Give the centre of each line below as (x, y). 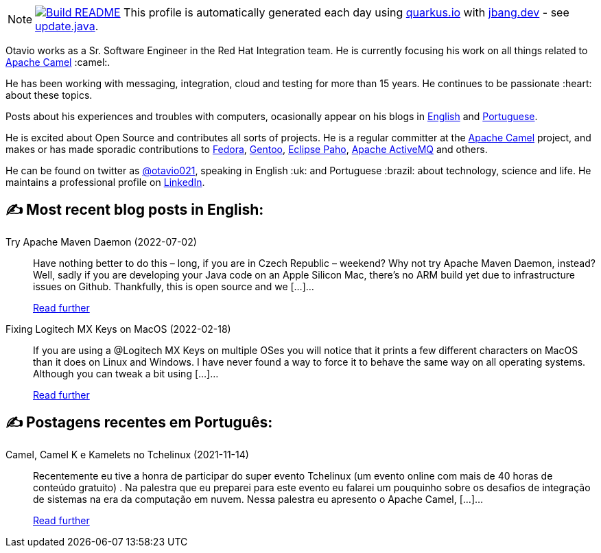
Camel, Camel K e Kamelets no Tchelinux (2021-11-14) (127, 454)
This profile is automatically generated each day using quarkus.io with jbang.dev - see (346, 12)
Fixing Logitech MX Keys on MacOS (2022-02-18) (118, 329)
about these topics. (49, 95)
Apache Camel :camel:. (58, 62)
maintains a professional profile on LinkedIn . (105, 182)
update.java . (67, 26)
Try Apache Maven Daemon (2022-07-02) (101, 242)
